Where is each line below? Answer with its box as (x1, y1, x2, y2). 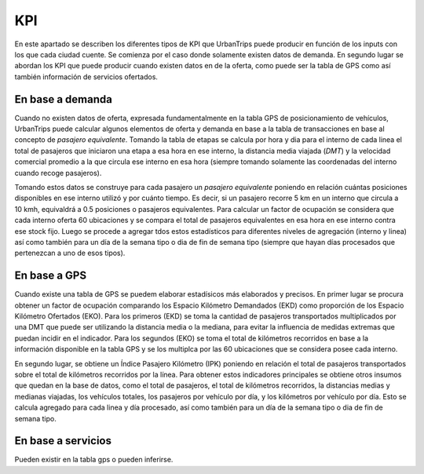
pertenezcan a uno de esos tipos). (14, 248, 126, 258)
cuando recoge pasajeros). (14, 168, 102, 177)
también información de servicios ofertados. (14, 71, 159, 82)
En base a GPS (14, 269, 86, 283)
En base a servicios (14, 434, 111, 447)
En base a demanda (14, 93, 113, 106)
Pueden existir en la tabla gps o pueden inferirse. (14, 455, 174, 465)
